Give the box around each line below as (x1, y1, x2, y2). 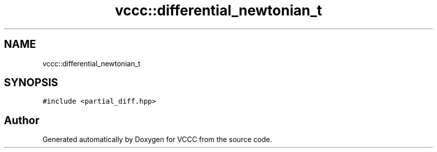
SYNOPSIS (4, 76, 58, 89)
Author (4, 114, 39, 127)
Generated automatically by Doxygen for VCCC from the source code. (42, 135, 272, 144)
